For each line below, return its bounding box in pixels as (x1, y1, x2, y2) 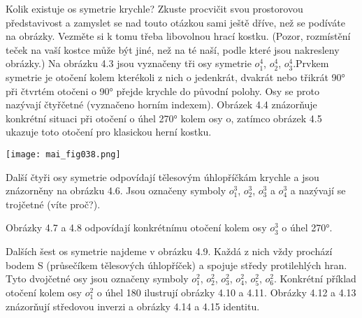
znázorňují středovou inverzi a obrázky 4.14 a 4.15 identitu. (6, 298, 260, 313)
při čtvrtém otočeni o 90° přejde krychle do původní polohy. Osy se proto (6, 83, 319, 98)
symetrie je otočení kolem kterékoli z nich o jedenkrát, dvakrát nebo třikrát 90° (6, 69, 345, 84)
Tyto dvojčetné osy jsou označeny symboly (6, 271, 189, 286)
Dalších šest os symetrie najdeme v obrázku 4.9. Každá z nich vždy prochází (6, 243, 333, 258)
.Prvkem (293, 56, 329, 71)
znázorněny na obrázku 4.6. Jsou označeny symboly (6, 183, 226, 198)
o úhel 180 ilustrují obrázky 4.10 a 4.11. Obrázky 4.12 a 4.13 (96, 285, 356, 300)
